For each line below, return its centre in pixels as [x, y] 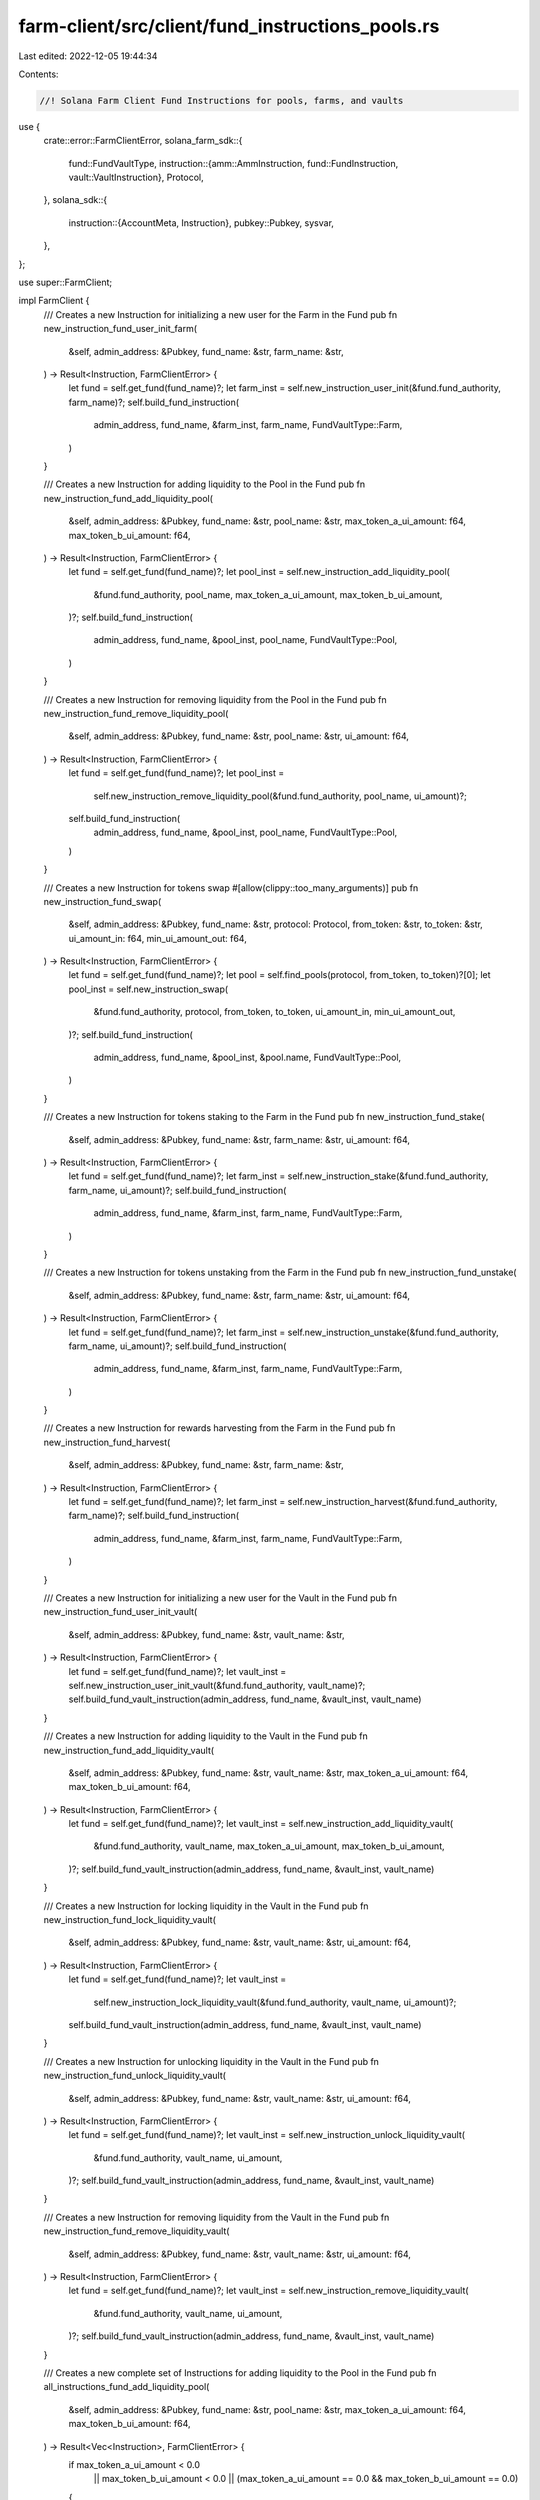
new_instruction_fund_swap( [102, 901]
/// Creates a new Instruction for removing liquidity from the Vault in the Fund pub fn [216, 2217]
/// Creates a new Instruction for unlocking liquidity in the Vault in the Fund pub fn [211, 2061]
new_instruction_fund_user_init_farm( [120, 329]
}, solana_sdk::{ [75, 200]
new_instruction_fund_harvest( [107, 1442]
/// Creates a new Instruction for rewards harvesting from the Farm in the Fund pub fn [219, 1428]
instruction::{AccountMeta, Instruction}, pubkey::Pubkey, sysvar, [201, 222]
